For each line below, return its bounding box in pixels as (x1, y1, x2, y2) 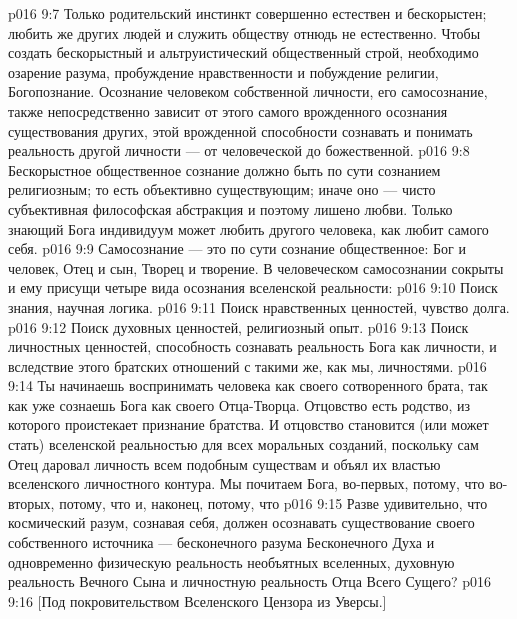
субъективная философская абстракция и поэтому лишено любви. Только (8, 198, 453, 219)
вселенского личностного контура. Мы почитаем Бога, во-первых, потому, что (8, 473, 485, 494)
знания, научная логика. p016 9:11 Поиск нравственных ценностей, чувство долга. (8, 296, 510, 317)
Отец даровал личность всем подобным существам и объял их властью (8, 453, 441, 474)
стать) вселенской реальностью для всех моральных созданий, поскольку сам (8, 434, 479, 455)
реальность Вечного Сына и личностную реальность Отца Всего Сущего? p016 (8, 571, 492, 592)
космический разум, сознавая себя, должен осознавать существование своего (8, 512, 475, 533)
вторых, (8, 492, 55, 513)
